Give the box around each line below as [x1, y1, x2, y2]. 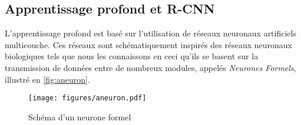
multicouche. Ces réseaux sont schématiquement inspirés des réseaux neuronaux [5, 38, 292, 50]
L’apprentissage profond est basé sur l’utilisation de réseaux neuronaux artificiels [5, 27, 296, 39]
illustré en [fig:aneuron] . [5, 73, 90, 85]
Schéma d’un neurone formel [28, 110, 131, 123]
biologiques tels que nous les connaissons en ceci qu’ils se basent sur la [5, 50, 259, 62]
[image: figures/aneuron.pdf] [28, 94, 147, 103]
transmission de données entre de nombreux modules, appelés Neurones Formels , [5, 61, 296, 73]
